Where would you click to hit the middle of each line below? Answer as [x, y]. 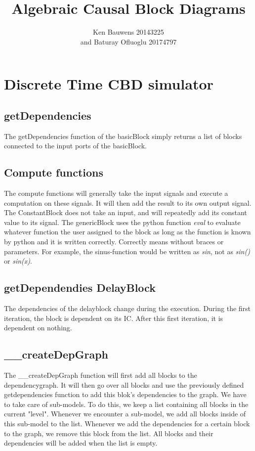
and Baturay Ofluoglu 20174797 [128, 41]
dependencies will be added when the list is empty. [81, 443]
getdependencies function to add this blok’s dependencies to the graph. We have [125, 394]
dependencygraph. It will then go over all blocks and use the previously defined [124, 384]
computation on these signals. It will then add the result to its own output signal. [128, 203]
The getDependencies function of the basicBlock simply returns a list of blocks [123, 136]
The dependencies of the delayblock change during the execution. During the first [127, 308]
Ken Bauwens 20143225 [128, 32]
